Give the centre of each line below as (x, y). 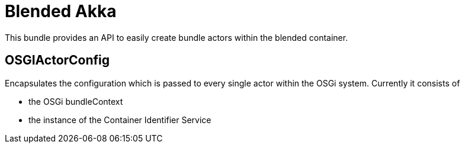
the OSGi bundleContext (76, 101)
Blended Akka (61, 11)
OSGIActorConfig (57, 60)
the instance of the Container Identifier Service (120, 120)
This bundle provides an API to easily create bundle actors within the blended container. (177, 37)
